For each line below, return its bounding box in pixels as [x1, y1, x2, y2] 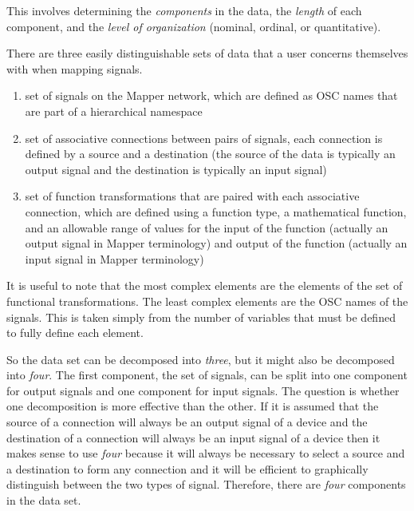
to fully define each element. [6, 324, 144, 341]
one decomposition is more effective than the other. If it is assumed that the [6, 398, 379, 414]
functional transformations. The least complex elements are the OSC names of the [6, 292, 408, 309]
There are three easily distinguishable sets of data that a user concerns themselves [6, 45, 408, 61]
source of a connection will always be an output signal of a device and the [6, 414, 368, 430]
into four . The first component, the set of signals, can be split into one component [6, 366, 408, 383]
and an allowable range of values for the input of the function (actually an [25, 219, 388, 236]
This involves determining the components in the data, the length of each [6, 2, 362, 18]
